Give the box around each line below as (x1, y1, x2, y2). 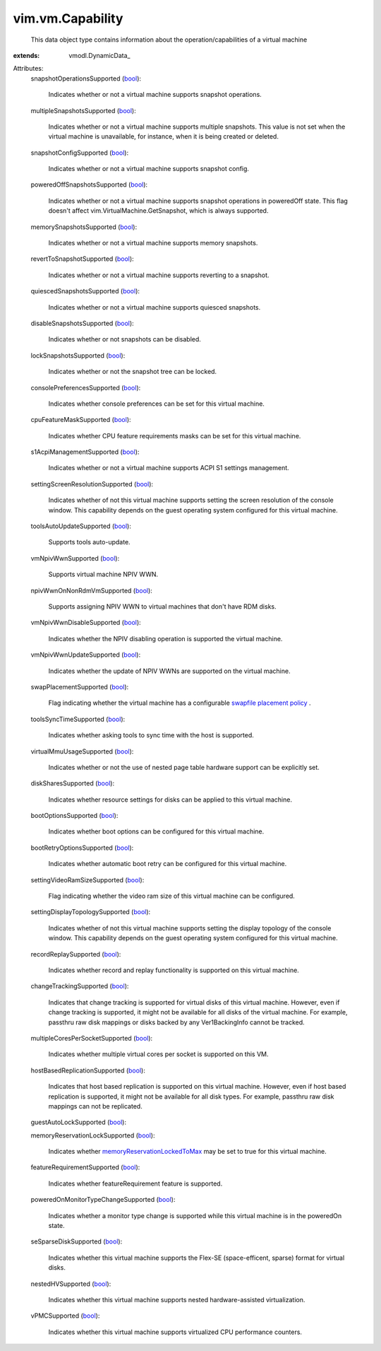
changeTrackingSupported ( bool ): (30, 982, 129, 990)
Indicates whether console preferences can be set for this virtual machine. (48, 399, 265, 408)
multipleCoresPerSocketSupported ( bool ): (30, 1034, 153, 1042)
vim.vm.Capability (13, 11, 123, 26)
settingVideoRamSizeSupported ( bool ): (30, 875, 145, 884)
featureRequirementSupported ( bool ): (30, 1163, 140, 1171)
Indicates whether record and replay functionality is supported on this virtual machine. (48, 966, 299, 974)
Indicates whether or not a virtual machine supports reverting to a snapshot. (48, 271, 270, 279)
